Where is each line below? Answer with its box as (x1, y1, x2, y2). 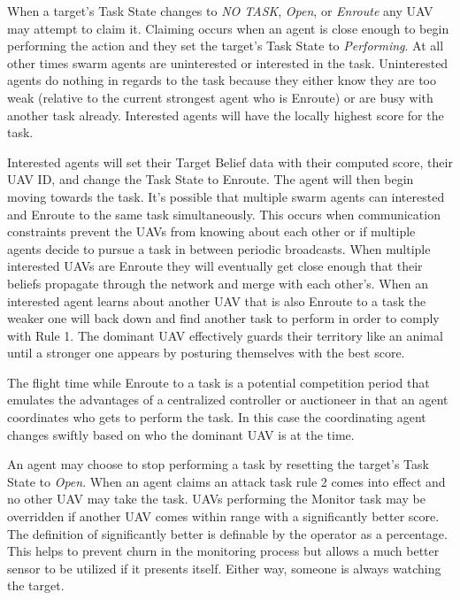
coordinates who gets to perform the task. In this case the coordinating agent (7, 408, 426, 427)
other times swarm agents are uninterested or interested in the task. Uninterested (7, 53, 448, 72)
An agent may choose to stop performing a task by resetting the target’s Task (7, 455, 429, 473)
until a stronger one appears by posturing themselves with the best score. (7, 343, 405, 362)
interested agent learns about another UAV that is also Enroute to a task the (7, 291, 426, 310)
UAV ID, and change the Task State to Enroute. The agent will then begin (7, 170, 414, 188)
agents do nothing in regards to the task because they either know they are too (7, 71, 437, 89)
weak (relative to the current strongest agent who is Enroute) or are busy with (7, 88, 433, 106)
